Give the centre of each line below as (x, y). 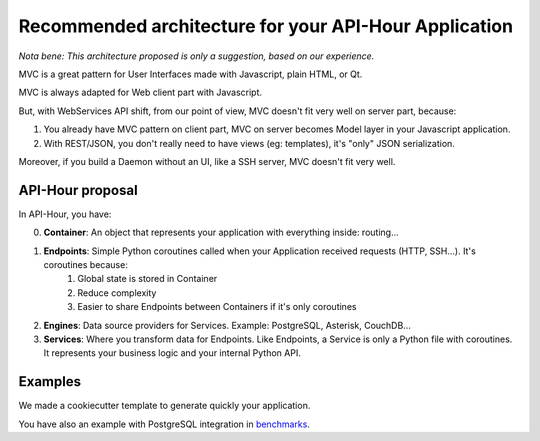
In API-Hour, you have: (65, 214)
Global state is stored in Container (147, 279)
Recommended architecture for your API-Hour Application (266, 26)
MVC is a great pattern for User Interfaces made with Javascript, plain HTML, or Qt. (190, 74)
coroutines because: (86, 264)
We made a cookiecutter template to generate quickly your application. (164, 406)
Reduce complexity (117, 292)
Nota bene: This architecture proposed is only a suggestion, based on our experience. (196, 56)
